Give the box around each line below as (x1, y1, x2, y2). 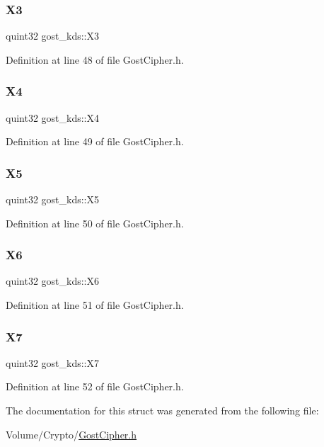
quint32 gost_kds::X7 (6, 355, 100, 370)
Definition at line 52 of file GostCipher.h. (6, 379, 184, 394)
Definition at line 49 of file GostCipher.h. (6, 134, 184, 149)
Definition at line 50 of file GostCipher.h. (6, 215, 184, 230)
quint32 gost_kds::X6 (6, 273, 100, 288)
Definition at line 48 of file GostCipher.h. (6, 52, 184, 67)
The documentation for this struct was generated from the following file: (6, 403, 319, 418)
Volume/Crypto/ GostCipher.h (6, 426, 137, 441)
